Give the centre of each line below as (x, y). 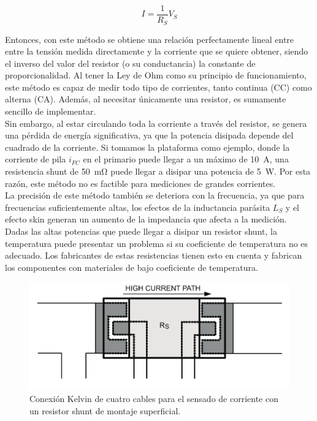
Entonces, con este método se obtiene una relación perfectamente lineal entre (150, 39)
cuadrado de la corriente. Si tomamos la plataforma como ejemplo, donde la (147, 147)
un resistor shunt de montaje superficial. (105, 410)
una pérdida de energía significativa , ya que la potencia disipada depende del (149, 135)
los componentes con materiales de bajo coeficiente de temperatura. (132, 267)
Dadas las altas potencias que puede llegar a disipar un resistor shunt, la (141, 231)
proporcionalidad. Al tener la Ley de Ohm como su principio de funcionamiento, (156, 75)
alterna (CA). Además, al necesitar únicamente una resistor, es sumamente (146, 99)
